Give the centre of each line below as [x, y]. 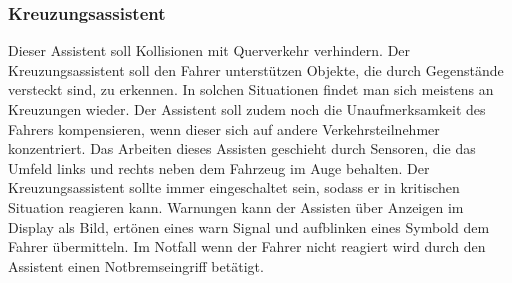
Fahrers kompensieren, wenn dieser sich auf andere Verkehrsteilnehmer [224, 128]
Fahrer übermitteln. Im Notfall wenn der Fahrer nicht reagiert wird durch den [247, 246]
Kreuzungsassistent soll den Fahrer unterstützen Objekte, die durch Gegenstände [256, 69]
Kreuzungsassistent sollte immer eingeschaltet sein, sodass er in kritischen [234, 187]
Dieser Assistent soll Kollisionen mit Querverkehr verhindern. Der [209, 50]
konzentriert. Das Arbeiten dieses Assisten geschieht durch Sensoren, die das [242, 148]
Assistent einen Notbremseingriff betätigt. [136, 265]
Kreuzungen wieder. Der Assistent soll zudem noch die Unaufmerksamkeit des [247, 109]
